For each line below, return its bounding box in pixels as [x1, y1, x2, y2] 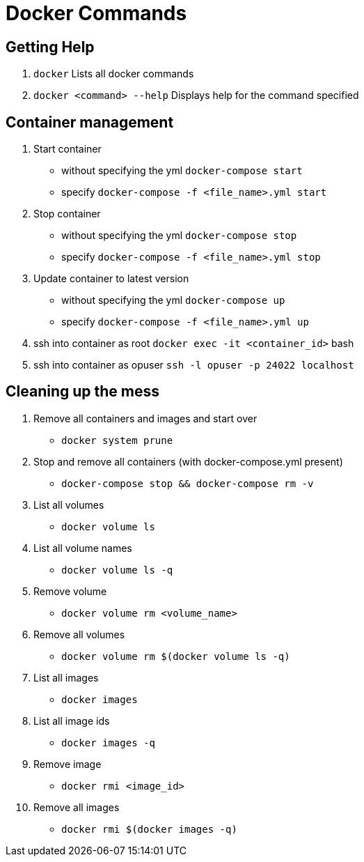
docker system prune [61, 434, 173, 446]
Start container [33, 143, 102, 155]
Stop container [33, 208, 101, 220]
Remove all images [33, 801, 120, 813]
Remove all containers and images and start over [33, 412, 258, 424]
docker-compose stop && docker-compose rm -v [61, 477, 314, 489]
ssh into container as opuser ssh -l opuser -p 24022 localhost [33, 359, 354, 371]
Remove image [33, 757, 102, 770]
